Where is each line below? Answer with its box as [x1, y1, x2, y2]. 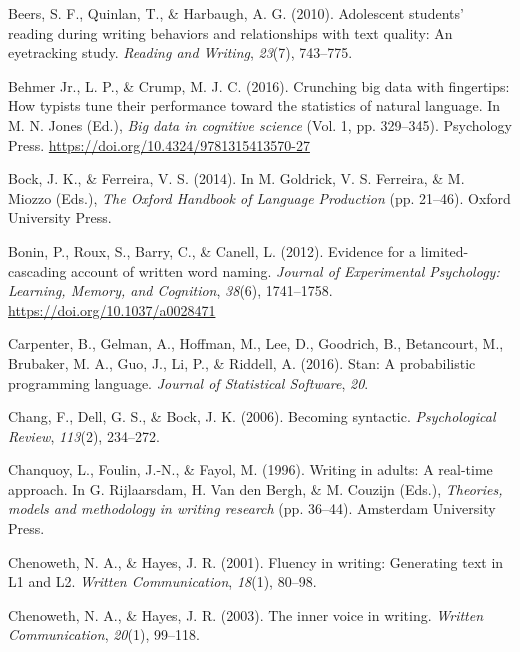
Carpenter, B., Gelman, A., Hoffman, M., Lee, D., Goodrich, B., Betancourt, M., [8, 333, 504, 354]
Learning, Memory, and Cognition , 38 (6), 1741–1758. [8, 280, 333, 301]
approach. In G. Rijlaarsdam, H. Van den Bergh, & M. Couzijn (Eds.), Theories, [8, 478, 503, 499]
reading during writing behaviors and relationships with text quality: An [8, 22, 453, 43]
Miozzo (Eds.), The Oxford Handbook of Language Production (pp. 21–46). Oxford [8, 187, 511, 208]
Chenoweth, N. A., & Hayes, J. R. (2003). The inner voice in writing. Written [8, 604, 484, 625]
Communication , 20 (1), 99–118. [8, 624, 200, 645]
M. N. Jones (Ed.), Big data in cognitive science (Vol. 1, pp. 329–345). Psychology [8, 114, 512, 135]
